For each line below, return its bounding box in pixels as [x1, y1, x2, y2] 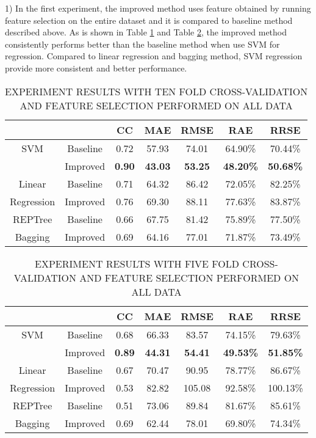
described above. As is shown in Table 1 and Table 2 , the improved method [5, 26, 287, 38]
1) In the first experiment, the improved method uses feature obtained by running [5, 2, 311, 14]
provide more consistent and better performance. [5, 61, 187, 74]
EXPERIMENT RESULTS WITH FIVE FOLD [35, 256, 240, 271]
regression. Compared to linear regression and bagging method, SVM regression [5, 49, 303, 62]
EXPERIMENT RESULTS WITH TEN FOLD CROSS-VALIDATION [5, 84, 308, 98]
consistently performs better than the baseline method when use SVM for [5, 37, 280, 50]
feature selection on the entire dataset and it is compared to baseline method [5, 13, 293, 26]
